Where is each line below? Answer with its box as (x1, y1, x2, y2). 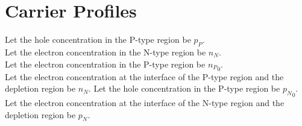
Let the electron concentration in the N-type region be (5, 45, 206, 58)
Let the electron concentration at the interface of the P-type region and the (5, 70, 284, 83)
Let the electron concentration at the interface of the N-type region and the (5, 96, 285, 109)
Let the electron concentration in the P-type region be (5, 57, 206, 70)
